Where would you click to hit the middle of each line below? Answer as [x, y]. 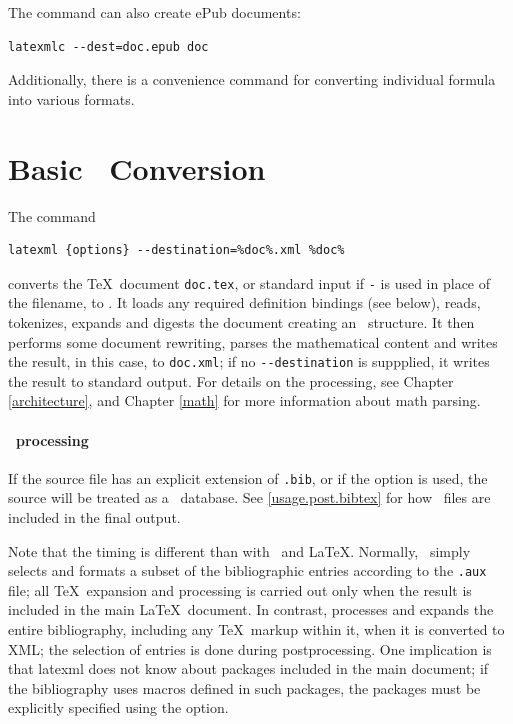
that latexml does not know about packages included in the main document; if [248, 668]
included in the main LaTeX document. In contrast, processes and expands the [251, 609]
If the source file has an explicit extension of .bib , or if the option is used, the [248, 477]
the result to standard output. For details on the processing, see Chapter [231, 380]
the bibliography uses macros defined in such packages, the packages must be [244, 687]
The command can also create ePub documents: [154, 12]
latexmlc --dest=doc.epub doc [108, 46]
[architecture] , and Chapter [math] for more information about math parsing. [244, 400]
